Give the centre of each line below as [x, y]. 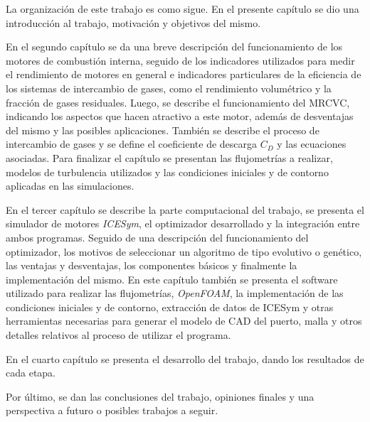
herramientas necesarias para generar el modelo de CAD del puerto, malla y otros [184, 321]
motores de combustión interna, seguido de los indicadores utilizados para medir [180, 60]
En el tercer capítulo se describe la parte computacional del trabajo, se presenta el [185, 209]
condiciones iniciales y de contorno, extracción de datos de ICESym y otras [170, 307]
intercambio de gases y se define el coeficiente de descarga [132, 144]
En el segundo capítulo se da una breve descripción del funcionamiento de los [174, 47]
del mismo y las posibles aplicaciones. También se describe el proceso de [163, 130]
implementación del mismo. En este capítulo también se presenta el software [172, 279]
